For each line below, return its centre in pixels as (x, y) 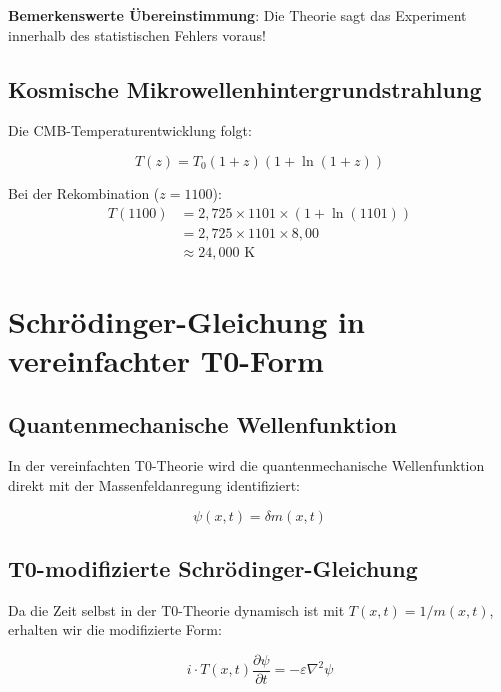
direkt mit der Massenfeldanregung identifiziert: (154, 485)
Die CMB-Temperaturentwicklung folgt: (130, 130)
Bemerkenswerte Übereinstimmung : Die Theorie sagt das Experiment (237, 15)
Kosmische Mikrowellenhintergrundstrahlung (245, 88)
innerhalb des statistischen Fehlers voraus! (137, 34)
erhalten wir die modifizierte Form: (115, 629)
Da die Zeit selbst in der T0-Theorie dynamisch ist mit (176, 609)
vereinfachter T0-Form (166, 360)
